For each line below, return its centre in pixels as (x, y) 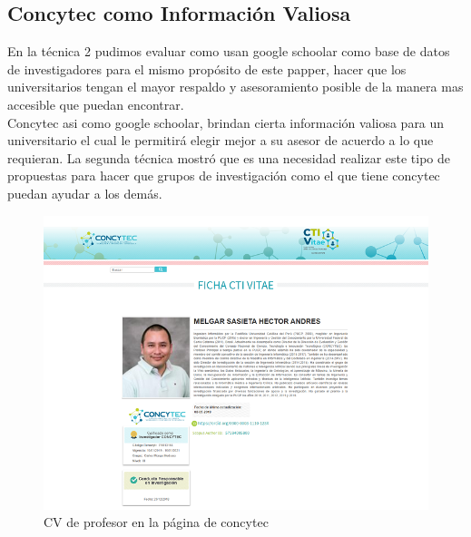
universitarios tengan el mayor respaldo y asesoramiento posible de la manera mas (235, 87)
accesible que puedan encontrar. (96, 104)
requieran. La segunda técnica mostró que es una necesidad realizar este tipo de (229, 157)
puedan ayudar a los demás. (85, 193)
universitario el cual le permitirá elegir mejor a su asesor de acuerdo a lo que (221, 140)
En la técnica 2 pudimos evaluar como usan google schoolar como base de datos (229, 51)
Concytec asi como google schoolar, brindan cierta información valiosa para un (226, 122)
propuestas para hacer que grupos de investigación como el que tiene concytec (224, 176)
